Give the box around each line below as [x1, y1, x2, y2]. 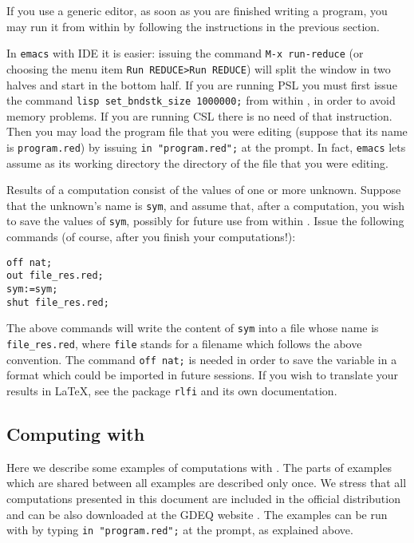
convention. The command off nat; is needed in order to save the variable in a [6, 351, 397, 367]
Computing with [6, 421, 145, 446]
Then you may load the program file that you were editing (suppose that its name [6, 123, 408, 140]
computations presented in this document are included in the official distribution [6, 489, 400, 506]
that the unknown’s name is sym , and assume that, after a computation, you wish [6, 196, 405, 213]
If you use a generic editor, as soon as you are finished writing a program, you [6, 2, 388, 18]
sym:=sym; [6, 283, 58, 295]
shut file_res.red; [6, 296, 109, 308]
